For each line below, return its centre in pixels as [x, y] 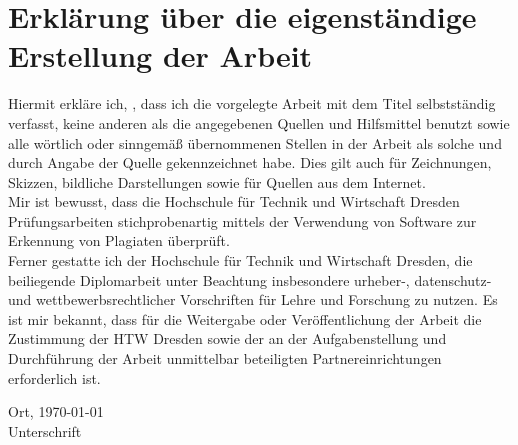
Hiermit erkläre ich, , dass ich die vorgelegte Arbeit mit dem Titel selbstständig [252, 103]
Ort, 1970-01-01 [56, 411]
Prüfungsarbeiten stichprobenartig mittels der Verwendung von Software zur [242, 220]
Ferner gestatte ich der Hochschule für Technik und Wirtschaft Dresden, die [240, 260]
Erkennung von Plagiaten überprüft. [119, 240]
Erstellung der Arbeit [160, 55]
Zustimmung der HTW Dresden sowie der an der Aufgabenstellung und [227, 338]
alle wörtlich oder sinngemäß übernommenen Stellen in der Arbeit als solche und [255, 142]
